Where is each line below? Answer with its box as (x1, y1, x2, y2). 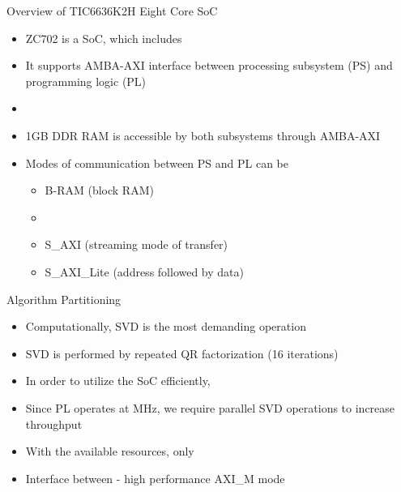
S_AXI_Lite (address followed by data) (45, 263, 244, 280)
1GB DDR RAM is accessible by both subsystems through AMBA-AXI (25, 126, 381, 143)
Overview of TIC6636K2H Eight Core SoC (6, 2, 218, 19)
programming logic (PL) (25, 72, 147, 89)
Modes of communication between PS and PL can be (25, 154, 289, 171)
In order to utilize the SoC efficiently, (25, 372, 211, 389)
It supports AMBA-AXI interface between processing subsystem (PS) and (25, 57, 393, 74)
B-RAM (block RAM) (45, 182, 154, 199)
